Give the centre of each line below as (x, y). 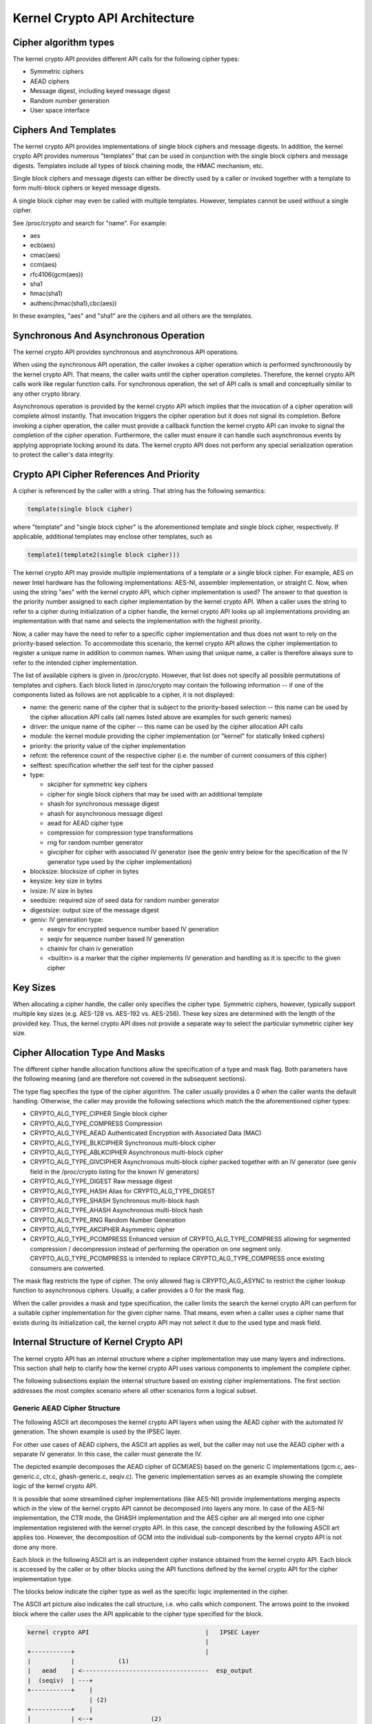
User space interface (60, 110)
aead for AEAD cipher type (85, 823)
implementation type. (43, 1578)
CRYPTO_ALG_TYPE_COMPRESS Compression (96, 1123)
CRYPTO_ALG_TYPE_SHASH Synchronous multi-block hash (115, 1201)
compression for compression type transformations (120, 833)
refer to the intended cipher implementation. (75, 663)
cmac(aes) (45, 254)
